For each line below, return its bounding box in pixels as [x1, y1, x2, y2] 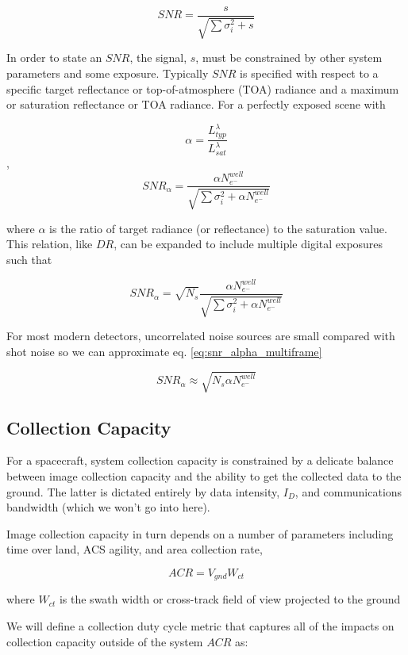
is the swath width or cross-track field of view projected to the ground [59, 591, 401, 607]
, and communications [294, 483, 402, 500]
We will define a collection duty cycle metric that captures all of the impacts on [6, 618, 395, 634]
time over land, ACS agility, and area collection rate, [6, 541, 263, 557]
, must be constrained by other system [195, 49, 383, 66]
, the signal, [129, 49, 187, 66]
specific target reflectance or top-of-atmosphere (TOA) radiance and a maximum [6, 80, 399, 97]
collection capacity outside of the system [6, 633, 203, 649]
